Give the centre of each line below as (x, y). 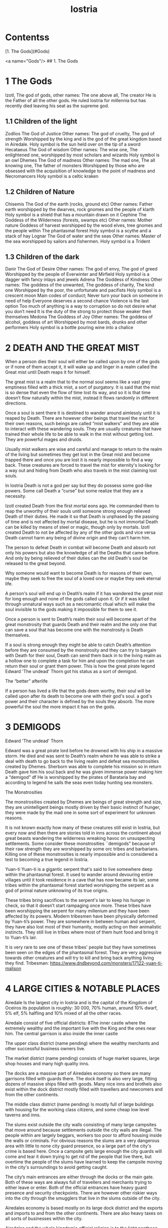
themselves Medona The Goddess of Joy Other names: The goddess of (79, 317)
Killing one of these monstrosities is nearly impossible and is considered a (81, 854)
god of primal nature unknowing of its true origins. (57, 890)
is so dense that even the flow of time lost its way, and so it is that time (78, 393)
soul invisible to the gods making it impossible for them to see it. (71, 609)
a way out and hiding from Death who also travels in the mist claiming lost (81, 471)
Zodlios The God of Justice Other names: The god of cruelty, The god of (80, 133)
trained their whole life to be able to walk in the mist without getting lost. (79, 434)
